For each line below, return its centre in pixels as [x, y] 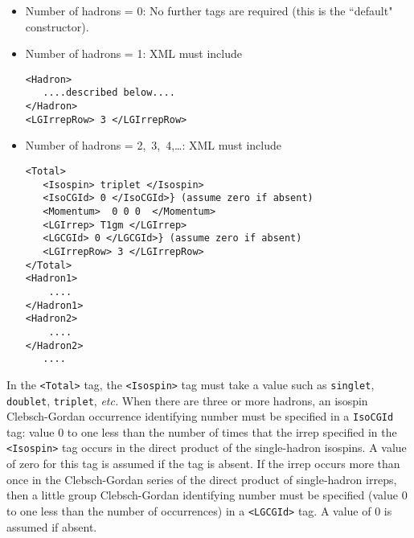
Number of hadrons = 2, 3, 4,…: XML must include [154, 145]
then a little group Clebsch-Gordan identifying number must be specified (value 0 [207, 495]
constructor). [57, 26]
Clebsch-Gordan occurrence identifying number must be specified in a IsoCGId [200, 416]
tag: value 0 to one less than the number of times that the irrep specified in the [202, 431]
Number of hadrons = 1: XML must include [133, 53]
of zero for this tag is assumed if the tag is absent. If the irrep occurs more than [203, 464]
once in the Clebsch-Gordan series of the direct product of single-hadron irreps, [202, 479]
